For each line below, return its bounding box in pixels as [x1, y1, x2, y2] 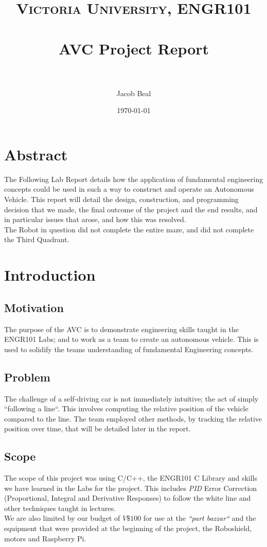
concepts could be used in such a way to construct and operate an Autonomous [4, 184, 254, 194]
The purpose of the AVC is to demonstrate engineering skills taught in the [4, 323, 239, 334]
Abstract [4, 143, 68, 165]
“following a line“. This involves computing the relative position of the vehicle [4, 403, 248, 414]
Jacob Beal [116, 87, 151, 98]
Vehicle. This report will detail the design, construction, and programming [4, 194, 239, 204]
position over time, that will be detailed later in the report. [4, 423, 191, 434]
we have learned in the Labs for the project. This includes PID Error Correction [4, 482, 257, 493]
